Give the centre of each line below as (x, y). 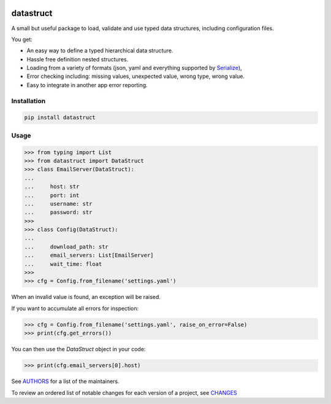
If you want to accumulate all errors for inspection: (75, 308)
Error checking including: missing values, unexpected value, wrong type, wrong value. (136, 76)
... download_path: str (66, 247)
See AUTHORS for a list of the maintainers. (65, 381)
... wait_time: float (63, 264)
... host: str (52, 187)
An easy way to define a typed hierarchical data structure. (100, 51)
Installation (29, 101)
